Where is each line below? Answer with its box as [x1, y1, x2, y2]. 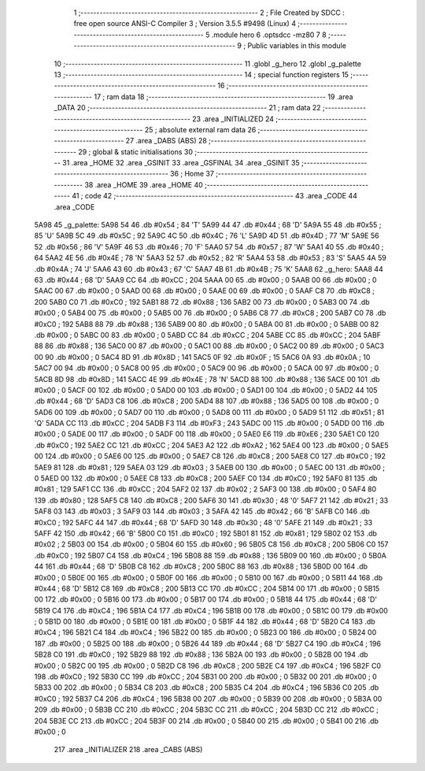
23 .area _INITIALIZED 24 [191, 114, 275, 124]
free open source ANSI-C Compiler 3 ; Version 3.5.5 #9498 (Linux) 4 [73, 19, 297, 28]
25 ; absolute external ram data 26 [144, 124, 257, 134]
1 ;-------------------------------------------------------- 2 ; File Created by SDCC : [73, 8, 346, 17]
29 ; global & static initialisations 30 [78, 146, 193, 157]
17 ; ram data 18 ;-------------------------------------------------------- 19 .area [94, 91, 353, 102]
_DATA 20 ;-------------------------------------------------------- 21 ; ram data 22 [54, 103, 322, 113]
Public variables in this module [247, 41, 346, 50]
